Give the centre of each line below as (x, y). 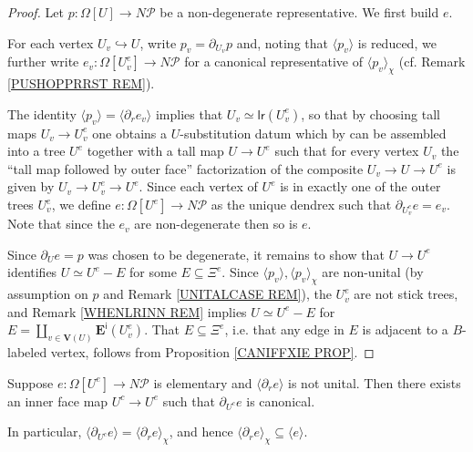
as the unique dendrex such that (301, 205)
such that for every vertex (347, 151)
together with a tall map (155, 151)
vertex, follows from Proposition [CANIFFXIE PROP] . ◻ (212, 352)
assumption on (48, 294)
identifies (32, 272)
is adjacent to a (405, 329)
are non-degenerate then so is (216, 224)
